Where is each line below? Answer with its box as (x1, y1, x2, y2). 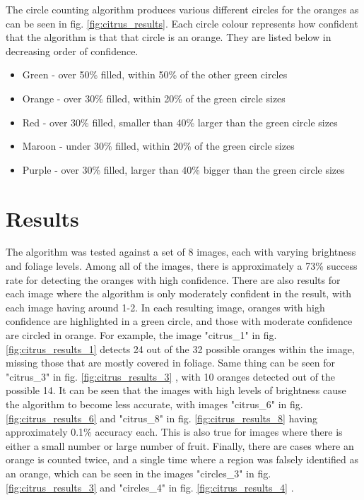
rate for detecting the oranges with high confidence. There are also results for (6, 272, 341, 287)
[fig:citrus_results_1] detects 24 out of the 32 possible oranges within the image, (6, 341, 355, 356)
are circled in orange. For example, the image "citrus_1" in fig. (6, 328, 277, 343)
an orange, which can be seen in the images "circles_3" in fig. (6, 465, 271, 480)
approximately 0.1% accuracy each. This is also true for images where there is (6, 424, 343, 439)
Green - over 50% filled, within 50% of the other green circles (22, 67, 288, 82)
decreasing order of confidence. (6, 43, 139, 58)
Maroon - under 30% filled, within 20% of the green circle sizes (22, 138, 295, 153)
